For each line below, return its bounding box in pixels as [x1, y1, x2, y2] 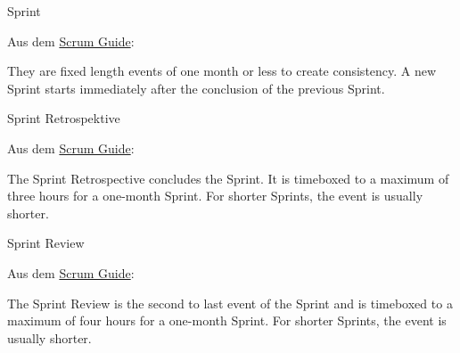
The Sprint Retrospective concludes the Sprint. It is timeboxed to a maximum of [7, 168, 449, 187]
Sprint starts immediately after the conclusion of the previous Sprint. [7, 78, 385, 97]
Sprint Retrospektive [7, 109, 120, 127]
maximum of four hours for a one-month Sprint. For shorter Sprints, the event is [7, 311, 447, 330]
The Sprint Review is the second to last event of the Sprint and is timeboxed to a [7, 293, 453, 312]
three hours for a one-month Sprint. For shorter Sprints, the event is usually [7, 186, 423, 205]
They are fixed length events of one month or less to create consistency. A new [7, 62, 437, 80]
